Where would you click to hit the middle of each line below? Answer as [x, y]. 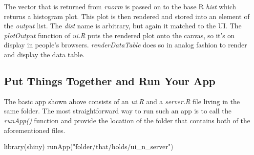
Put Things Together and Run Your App [110, 80]
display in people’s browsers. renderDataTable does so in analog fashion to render [126, 45]
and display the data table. [44, 54]
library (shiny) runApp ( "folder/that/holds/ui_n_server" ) [89, 146]
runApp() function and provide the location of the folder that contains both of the [127, 120]
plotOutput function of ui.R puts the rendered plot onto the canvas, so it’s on [119, 35]
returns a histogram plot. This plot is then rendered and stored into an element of [127, 16]
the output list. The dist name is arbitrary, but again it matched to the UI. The [123, 26]
